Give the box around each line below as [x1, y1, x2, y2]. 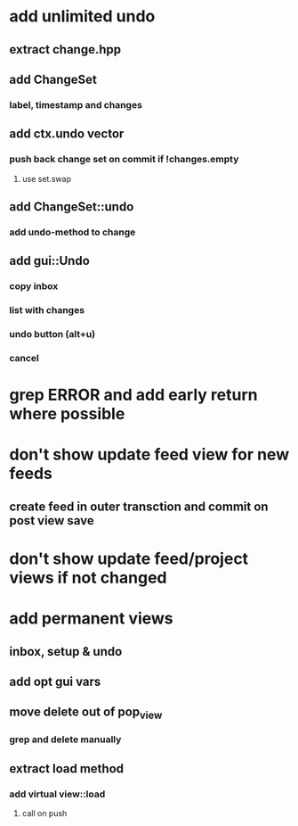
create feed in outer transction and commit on [9, 499, 269, 514]
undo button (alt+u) [9, 328, 96, 341]
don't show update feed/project [9, 549, 249, 568]
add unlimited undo [9, 6, 156, 27]
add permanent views [9, 608, 173, 629]
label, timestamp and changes [9, 98, 142, 111]
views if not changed [9, 567, 167, 588]
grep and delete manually [9, 733, 122, 746]
